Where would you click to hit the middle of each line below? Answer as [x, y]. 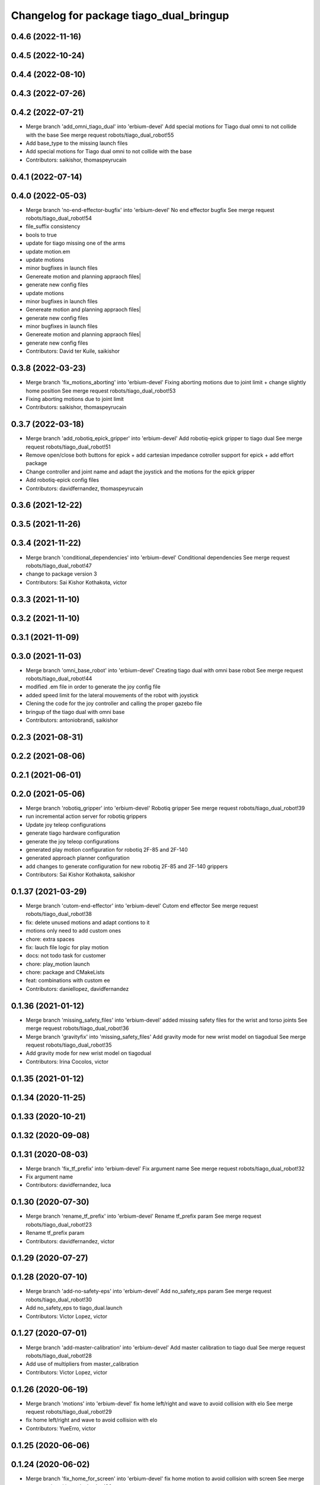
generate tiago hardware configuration [73, 833]
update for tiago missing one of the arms [76, 243]
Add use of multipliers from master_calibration [82, 1364]
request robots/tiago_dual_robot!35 [69, 1045]
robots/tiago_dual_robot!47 [59, 565]
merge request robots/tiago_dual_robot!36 [78, 1028]
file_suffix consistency [53, 226]
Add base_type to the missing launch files [77, 143]
